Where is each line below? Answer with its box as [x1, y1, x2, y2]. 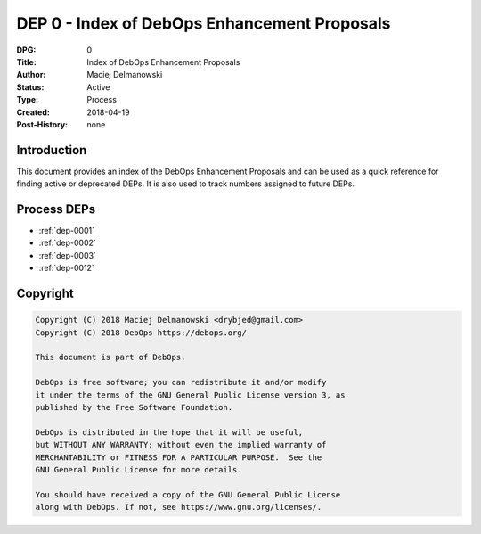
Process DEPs [16, 201, 96, 217]
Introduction [16, 143, 87, 158]
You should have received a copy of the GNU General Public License [35, 489, 341, 499]
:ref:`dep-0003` [38, 250, 97, 260]
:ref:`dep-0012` [38, 263, 95, 274]
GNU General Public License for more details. [35, 464, 242, 474]
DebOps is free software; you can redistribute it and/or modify [35, 377, 327, 388]
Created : [16, 107, 51, 118]
